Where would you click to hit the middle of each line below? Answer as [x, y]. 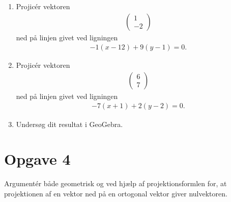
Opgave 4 [37, 159]
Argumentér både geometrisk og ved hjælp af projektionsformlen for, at [115, 183]
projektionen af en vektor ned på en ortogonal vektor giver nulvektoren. [116, 193]
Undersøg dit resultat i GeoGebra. [69, 124]
